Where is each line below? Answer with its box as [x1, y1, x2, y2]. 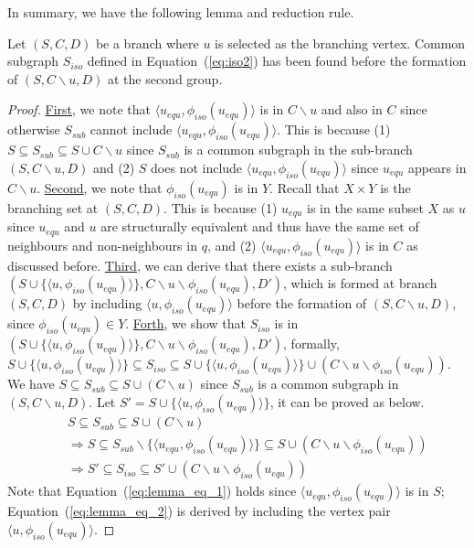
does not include [151, 157, 243, 177]
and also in [321, 100, 383, 119]
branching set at [7, 198, 99, 217]
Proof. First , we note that [7, 100, 151, 119]
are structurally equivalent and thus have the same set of [100, 217, 419, 236]
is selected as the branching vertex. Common [215, 33, 466, 52]
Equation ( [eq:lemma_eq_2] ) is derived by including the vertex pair [7, 501, 391, 521]
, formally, [283, 334, 340, 353]
